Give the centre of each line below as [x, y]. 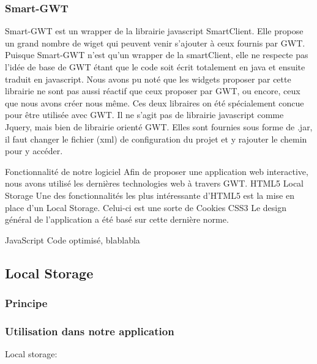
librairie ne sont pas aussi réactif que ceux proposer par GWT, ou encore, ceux [153, 91]
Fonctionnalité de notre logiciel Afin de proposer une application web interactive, [157, 171]
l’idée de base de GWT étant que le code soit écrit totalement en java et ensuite [155, 67]
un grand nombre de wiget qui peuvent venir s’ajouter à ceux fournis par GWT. [155, 43]
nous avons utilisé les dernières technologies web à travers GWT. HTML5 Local [155, 183]
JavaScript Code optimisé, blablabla [73, 240]
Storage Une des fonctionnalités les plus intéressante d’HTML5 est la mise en [150, 195]
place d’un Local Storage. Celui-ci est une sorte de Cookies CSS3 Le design [146, 207]
